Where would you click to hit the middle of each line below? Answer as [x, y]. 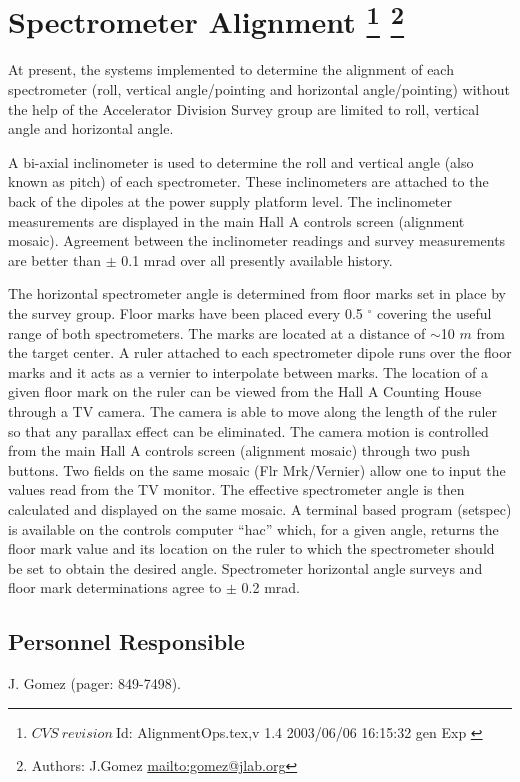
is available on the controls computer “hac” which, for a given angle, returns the [253, 528]
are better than [55, 259]
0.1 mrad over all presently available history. [257, 259]
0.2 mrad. [270, 587]
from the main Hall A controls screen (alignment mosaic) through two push [239, 450]
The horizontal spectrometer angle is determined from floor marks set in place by [257, 293]
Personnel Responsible [126, 641]
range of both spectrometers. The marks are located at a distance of [217, 332]
